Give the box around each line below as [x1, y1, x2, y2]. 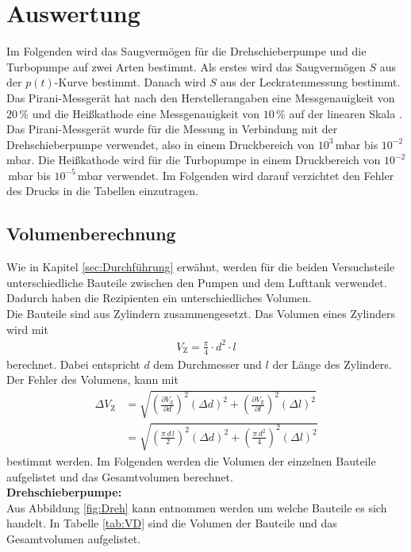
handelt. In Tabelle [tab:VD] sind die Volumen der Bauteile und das [6, 515, 337, 531]
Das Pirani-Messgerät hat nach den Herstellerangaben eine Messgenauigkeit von [6, 89, 395, 105]
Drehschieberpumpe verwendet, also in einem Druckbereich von [6, 136, 315, 152]
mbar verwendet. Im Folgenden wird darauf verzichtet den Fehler [78, 167, 394, 183]
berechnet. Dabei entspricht [6, 355, 140, 372]
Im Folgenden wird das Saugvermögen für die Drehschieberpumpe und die [6, 43, 367, 59]
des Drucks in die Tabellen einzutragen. [6, 182, 198, 199]
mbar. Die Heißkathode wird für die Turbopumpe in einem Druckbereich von [6, 151, 381, 168]
